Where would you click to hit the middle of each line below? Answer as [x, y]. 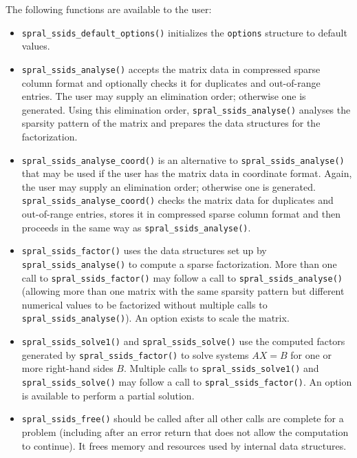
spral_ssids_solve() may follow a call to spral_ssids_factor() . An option [187, 382]
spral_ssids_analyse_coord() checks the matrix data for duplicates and [177, 200]
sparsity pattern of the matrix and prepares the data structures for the [171, 123]
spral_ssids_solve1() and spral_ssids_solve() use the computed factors [183, 341]
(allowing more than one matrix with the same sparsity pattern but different [183, 291]
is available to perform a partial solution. [108, 395]
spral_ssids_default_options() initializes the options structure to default [184, 32]
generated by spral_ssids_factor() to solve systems [135, 354]
